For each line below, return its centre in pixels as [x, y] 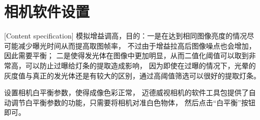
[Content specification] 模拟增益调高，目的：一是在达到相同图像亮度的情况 [126, 36]
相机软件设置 [47, 11]
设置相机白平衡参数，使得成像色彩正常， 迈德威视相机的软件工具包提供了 [126, 92]
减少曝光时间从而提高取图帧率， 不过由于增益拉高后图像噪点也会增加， [137, 45]
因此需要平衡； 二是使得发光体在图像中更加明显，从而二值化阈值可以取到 [126, 55]
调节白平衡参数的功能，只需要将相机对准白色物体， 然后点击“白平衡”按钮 [133, 102]
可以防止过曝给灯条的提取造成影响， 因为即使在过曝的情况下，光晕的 [140, 65]
